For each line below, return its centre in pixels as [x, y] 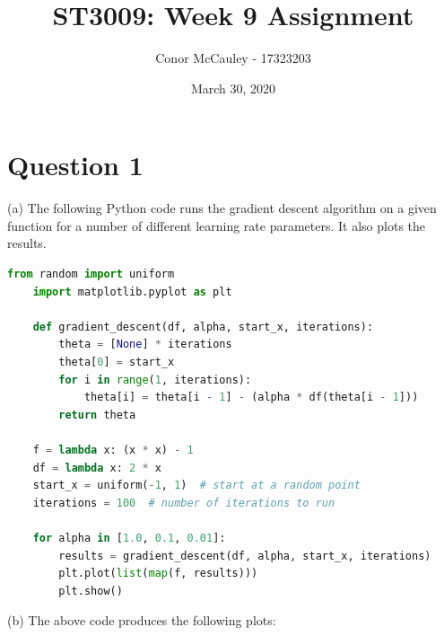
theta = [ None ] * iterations [145, 344]
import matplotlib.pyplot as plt [132, 291]
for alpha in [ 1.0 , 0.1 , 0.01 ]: [129, 538]
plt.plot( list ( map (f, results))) [158, 574]
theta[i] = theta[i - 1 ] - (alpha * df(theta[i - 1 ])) [251, 397]
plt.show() [91, 591]
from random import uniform [91, 274]
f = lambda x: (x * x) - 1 [113, 450]
